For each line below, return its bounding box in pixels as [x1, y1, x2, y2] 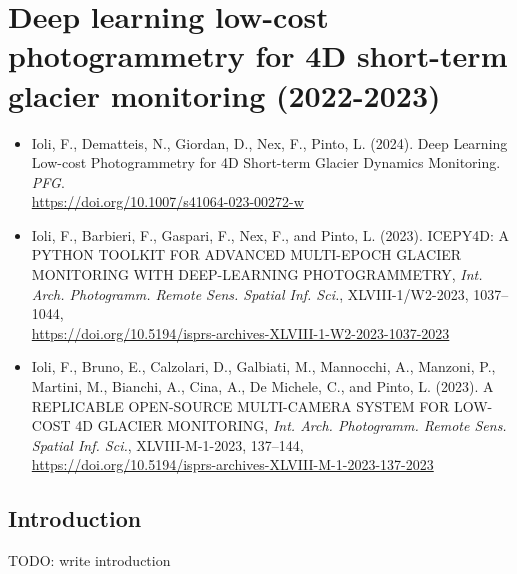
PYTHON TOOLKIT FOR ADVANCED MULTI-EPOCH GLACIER [31, 244, 462, 265]
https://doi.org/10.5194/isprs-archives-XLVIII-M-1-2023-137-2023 [31, 454, 434, 475]
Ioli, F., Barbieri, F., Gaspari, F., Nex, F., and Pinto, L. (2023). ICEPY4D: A [31, 224, 509, 245]
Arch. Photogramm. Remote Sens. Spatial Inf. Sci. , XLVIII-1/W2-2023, [31, 283, 469, 304]
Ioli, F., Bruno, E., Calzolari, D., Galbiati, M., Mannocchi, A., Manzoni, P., [31, 356, 496, 377]
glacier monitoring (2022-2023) [8, 74, 441, 115]
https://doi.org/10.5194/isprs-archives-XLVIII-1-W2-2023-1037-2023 [31, 322, 450, 343]
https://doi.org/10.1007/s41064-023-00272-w [31, 191, 304, 212]
